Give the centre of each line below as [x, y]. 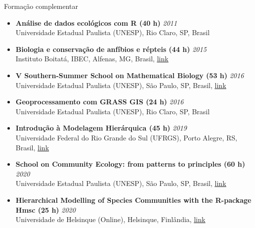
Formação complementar [41, 6]
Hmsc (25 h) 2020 [45, 209]
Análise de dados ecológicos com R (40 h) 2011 [96, 23]
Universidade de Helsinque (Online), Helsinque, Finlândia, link [110, 219]
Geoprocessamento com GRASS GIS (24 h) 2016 [100, 102]
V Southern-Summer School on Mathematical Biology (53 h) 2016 [130, 75]
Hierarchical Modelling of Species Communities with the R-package [133, 200]
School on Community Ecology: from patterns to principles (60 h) [130, 164]
